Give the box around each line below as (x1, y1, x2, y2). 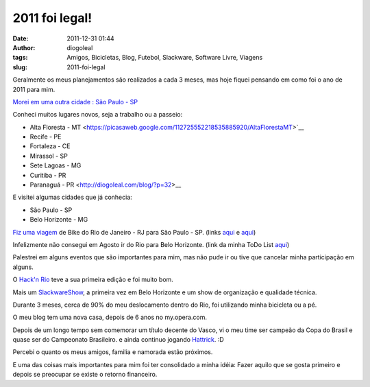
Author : (12, 43, 36, 51)
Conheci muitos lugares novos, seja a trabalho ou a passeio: (12, 110, 183, 119)
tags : (12, 54, 28, 62)
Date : (12, 34, 29, 43)
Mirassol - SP (29, 152, 68, 160)
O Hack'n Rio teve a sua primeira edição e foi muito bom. (12, 275, 174, 284)
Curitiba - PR (29, 171, 66, 179)
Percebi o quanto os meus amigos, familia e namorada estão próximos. (12, 348, 213, 356)
